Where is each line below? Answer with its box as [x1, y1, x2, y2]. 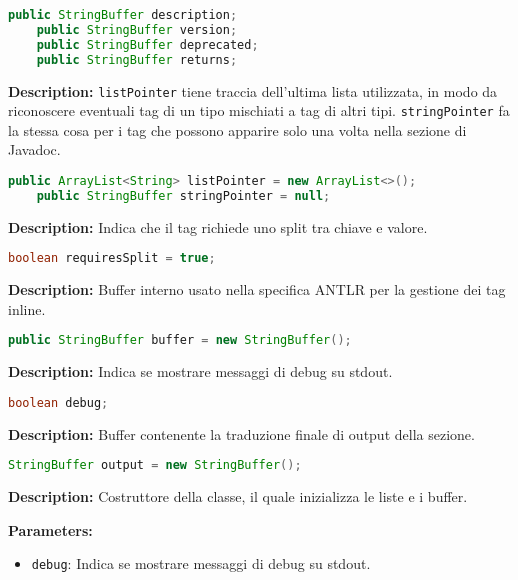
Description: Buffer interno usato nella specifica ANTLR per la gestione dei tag [8, 279, 506, 300]
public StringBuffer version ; [36, 22, 238, 37]
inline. [8, 298, 46, 319]
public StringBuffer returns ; [36, 52, 238, 67]
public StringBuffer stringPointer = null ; [36, 188, 331, 203]
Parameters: [8, 519, 93, 540]
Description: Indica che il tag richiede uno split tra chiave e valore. [8, 216, 428, 237]
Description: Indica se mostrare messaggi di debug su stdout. [8, 361, 393, 382]
